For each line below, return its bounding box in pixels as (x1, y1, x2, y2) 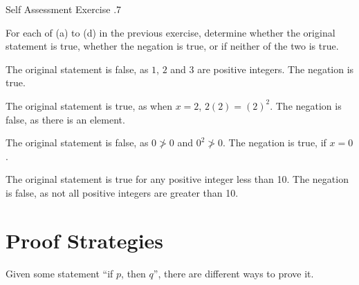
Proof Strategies (6, 226, 164, 254)
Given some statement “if (6, 266, 113, 280)
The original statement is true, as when (6, 98, 173, 112)
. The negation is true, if (223, 135, 326, 150)
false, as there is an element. (6, 112, 125, 126)
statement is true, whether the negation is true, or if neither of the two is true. (6, 39, 339, 53)
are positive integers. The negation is (197, 61, 354, 76)
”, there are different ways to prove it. (153, 266, 314, 280)
